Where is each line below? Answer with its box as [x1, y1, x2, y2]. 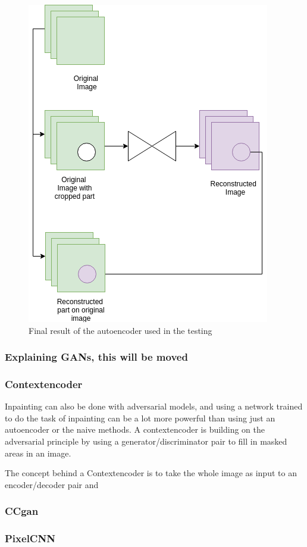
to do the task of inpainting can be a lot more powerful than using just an [5, 411, 275, 424]
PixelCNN [5, 531, 55, 546]
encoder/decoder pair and [5, 478, 99, 490]
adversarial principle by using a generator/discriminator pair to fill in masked [5, 435, 287, 448]
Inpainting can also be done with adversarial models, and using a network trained [5, 400, 303, 412]
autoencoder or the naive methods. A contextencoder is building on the [5, 423, 265, 436]
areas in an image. [5, 446, 71, 459]
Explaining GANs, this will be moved [5, 349, 188, 364]
